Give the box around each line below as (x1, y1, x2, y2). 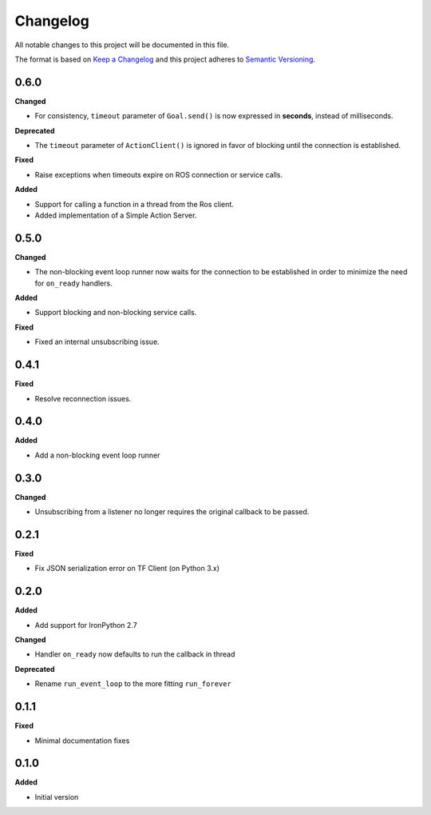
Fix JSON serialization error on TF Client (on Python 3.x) (34, 564, 219, 573)
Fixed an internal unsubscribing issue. (34, 337, 160, 347)
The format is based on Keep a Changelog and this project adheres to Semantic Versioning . (14, 54, 315, 64)
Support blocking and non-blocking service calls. (34, 308, 197, 318)
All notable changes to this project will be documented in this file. (14, 40, 230, 50)
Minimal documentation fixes (34, 736, 130, 745)
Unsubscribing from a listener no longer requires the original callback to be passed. (34, 507, 310, 517)
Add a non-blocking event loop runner (34, 450, 160, 460)
